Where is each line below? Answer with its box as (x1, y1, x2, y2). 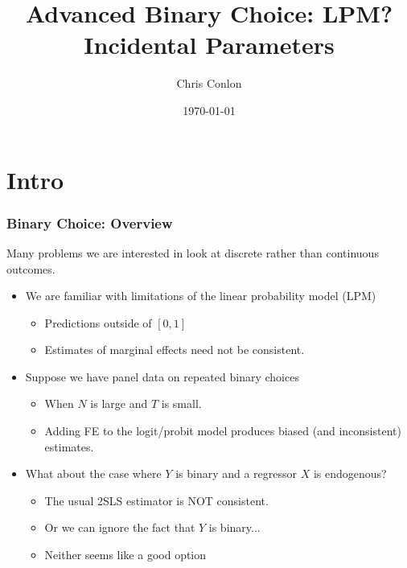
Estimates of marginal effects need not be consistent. (44, 341, 305, 358)
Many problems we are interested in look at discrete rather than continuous (6, 244, 379, 261)
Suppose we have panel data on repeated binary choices (25, 368, 299, 385)
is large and (90, 395, 148, 412)
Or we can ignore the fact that (44, 519, 195, 536)
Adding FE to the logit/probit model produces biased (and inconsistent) (44, 422, 401, 439)
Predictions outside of (44, 314, 152, 331)
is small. (161, 395, 202, 412)
